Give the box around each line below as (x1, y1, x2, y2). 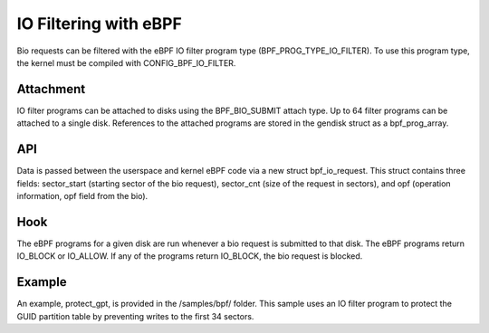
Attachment (16, 81, 86, 97)
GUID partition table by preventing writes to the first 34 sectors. (16, 310, 254, 321)
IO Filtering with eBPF (16, 14, 183, 33)
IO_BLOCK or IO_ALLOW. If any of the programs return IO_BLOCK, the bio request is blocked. (16, 251, 363, 262)
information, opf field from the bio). (16, 190, 149, 201)
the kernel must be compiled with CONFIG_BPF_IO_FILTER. (16, 57, 236, 68)
